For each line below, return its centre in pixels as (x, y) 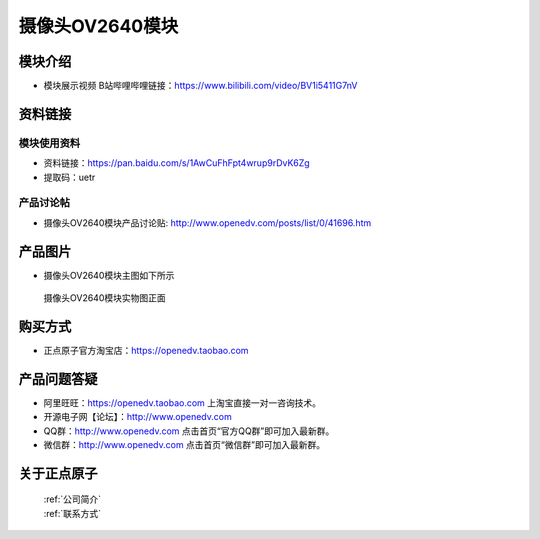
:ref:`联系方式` (72, 513)
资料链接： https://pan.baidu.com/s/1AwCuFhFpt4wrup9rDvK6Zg (176, 163)
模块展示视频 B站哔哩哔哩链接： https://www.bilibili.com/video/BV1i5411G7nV (200, 86)
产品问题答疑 (58, 378)
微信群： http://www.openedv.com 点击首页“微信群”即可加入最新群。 (184, 445)
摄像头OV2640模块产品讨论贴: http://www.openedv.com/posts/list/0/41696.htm (207, 222)
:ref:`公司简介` (72, 499)
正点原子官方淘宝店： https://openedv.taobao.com (146, 350)
